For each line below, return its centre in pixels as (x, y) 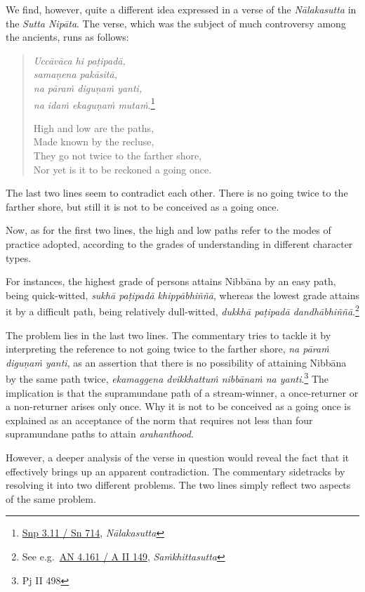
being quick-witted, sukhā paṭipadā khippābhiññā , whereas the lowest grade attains (182, 295)
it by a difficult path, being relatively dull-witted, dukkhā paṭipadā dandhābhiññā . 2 (182, 310)
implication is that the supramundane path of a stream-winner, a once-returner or (182, 392)
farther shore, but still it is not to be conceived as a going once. (142, 206)
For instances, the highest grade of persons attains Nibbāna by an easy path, (171, 281)
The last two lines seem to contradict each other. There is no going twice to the (177, 193)
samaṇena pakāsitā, (75, 74)
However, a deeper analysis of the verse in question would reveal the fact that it (178, 457)
